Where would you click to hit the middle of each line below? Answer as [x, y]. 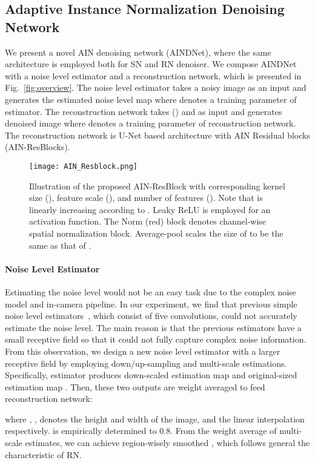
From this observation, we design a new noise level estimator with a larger [143, 351]
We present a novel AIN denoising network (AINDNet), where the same [138, 52]
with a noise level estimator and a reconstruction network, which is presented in [153, 75]
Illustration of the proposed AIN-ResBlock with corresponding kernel [157, 186]
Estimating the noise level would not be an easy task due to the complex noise [151, 291]
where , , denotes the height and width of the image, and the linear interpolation [155, 419]
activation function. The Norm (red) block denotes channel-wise [148, 221]
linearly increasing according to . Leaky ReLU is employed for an [150, 209]
